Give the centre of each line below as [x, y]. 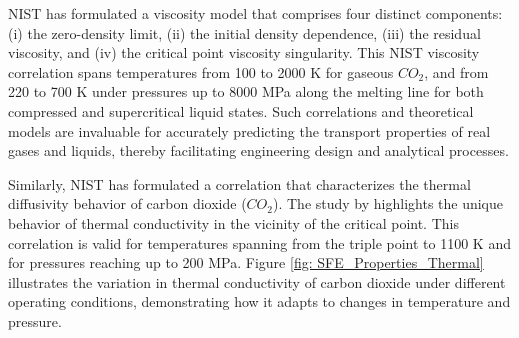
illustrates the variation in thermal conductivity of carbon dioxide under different [257, 281]
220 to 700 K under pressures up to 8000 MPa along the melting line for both [246, 91]
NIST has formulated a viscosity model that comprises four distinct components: [255, 13]
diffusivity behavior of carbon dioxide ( [127, 203]
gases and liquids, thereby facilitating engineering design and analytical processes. [258, 150]
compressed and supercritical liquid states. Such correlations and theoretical [241, 110]
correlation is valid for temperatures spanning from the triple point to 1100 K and [259, 242]
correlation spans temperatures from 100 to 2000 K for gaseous [201, 71]
